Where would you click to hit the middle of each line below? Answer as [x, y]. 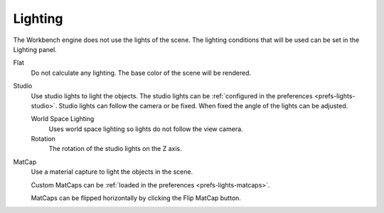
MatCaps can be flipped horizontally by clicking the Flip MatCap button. [136, 198]
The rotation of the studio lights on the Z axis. [115, 149]
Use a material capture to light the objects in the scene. [112, 172]
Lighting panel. [35, 49]
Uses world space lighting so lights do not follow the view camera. [146, 129]
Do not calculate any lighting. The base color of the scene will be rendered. [141, 73]
